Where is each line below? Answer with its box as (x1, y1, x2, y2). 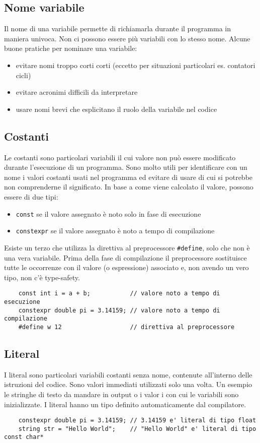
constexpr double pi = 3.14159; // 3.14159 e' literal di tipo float (18, 417, 256, 424)
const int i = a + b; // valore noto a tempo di (18, 290, 220, 297)
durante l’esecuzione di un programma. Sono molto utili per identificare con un (4, 162, 247, 172)
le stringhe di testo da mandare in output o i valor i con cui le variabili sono (4, 389, 239, 399)
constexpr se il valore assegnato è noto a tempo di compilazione (16, 225, 215, 236)
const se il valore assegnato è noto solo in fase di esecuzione (16, 208, 201, 219)
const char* (4, 433, 44, 441)
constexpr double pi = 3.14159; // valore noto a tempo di (18, 306, 220, 314)
